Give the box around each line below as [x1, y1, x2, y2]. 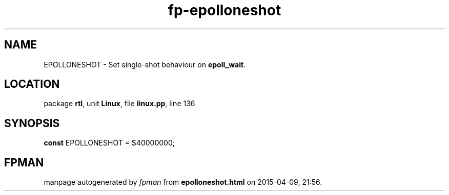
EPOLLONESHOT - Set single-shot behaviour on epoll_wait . [44, 60, 246, 69]
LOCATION [4, 78, 60, 91]
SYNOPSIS [4, 116, 60, 130]
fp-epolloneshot [168, 2, 281, 19]
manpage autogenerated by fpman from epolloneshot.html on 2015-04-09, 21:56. [44, 178, 322, 187]
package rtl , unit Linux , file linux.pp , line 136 [44, 99, 195, 108]
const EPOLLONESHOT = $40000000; [44, 138, 175, 148]
